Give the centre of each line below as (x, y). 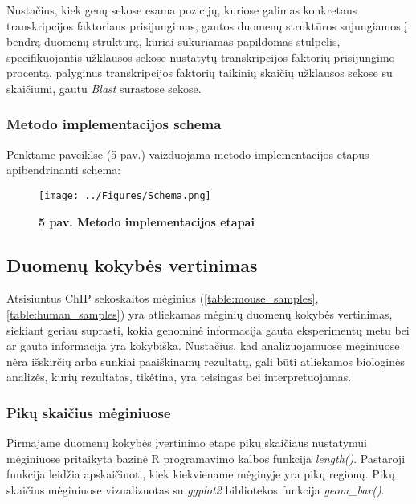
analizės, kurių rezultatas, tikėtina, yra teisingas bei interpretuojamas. (179, 377)
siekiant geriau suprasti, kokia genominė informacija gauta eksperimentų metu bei (208, 329)
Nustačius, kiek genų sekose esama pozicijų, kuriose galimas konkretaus (182, 10)
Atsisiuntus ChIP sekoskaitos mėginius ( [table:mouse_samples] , (163, 298)
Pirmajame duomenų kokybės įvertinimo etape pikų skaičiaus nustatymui (187, 443)
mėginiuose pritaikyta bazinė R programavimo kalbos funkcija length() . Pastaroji (206, 458)
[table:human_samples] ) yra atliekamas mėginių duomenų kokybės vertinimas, (200, 314)
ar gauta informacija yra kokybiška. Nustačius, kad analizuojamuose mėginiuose (203, 345)
